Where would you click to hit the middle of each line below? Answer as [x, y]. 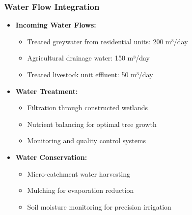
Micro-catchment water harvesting [79, 173]
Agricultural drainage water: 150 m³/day [89, 58]
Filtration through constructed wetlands [88, 107]
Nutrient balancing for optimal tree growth [92, 124]
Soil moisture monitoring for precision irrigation [99, 206]
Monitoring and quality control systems [87, 140]
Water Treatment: [47, 91]
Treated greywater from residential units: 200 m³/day [108, 41]
